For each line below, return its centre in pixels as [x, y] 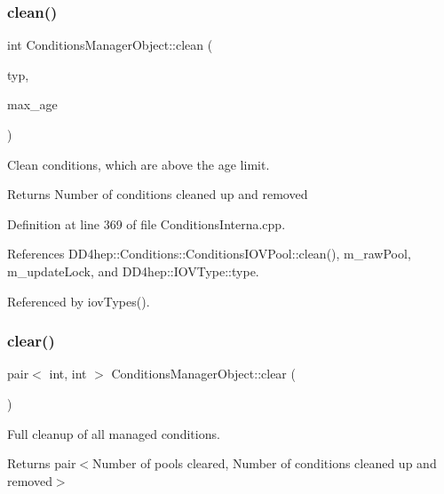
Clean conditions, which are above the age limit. [139, 164]
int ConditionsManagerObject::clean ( [110, 45]
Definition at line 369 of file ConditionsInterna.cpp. [147, 223]
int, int [68, 374]
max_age [32, 104]
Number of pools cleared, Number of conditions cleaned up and [265, 463]
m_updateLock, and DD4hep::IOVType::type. [133, 271]
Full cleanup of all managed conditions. [114, 433]
